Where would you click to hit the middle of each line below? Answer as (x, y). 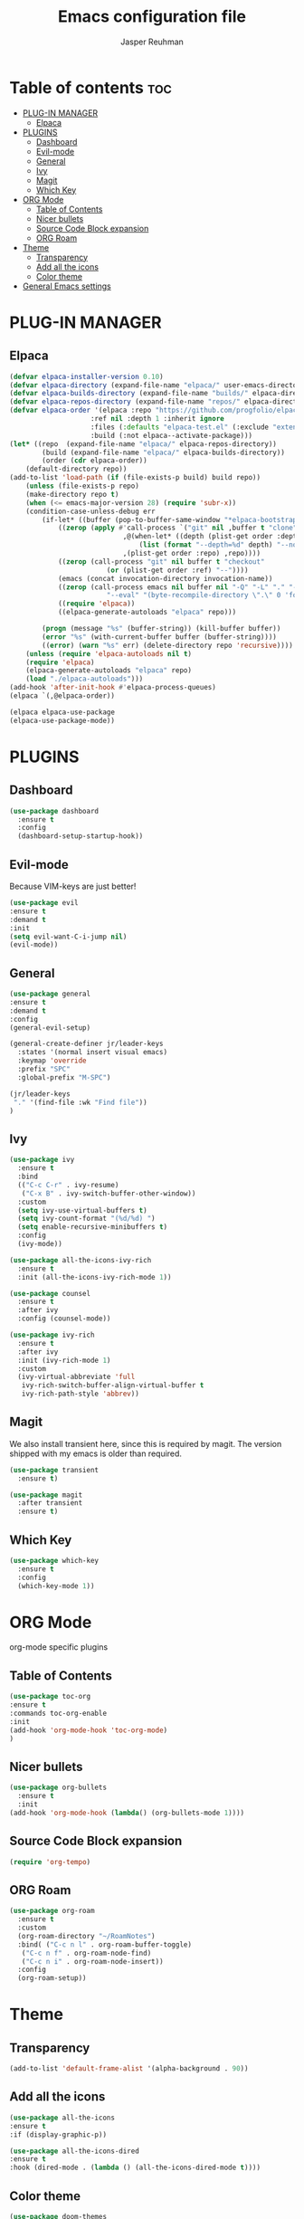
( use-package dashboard (54, 811)
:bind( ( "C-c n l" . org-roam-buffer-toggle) (105, 1944)
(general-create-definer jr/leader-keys (87, 1044)
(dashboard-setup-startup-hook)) (81, 836)
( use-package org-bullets (58, 1788)
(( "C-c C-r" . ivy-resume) (68, 1185)
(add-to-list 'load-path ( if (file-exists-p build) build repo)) (135, 478)
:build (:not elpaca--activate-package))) (171, 435)
